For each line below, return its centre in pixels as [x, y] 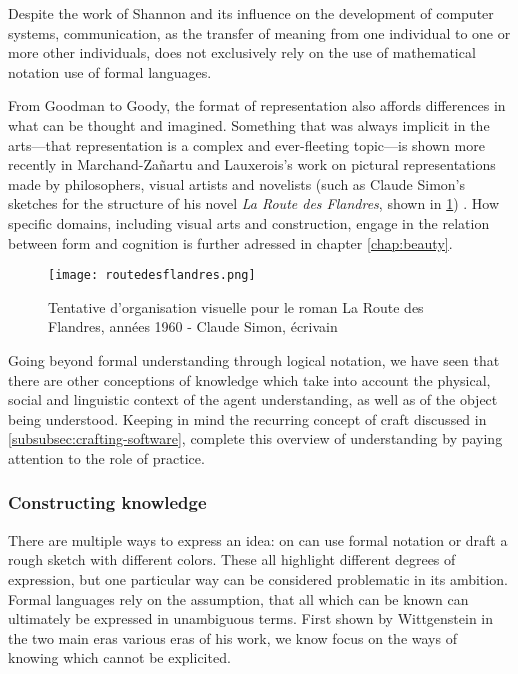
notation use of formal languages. [110, 71]
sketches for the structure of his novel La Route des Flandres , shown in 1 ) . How [254, 203]
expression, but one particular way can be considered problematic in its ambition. [258, 578]
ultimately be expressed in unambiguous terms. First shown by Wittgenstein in [251, 618]
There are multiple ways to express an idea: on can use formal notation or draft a [258, 539]
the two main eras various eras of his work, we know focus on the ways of [232, 637]
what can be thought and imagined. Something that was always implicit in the [249, 124]
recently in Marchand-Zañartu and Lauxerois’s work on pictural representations [252, 164]
